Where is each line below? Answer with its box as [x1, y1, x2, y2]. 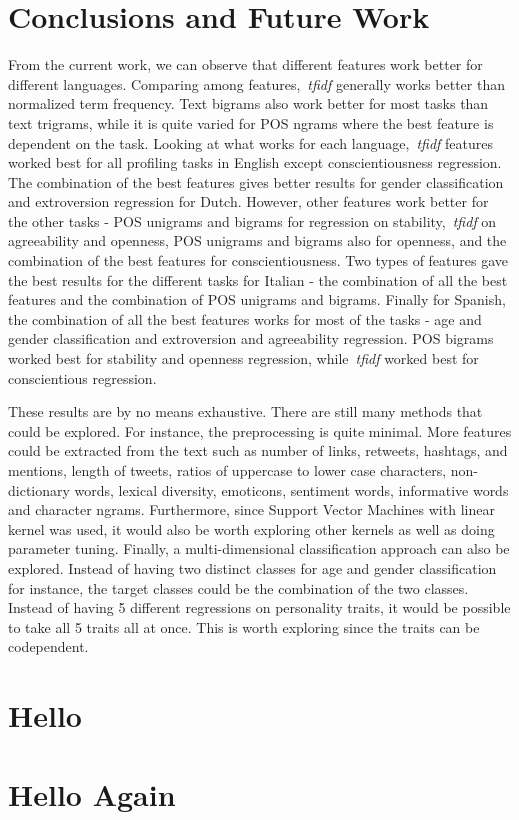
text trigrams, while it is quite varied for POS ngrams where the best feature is [8, 112, 494, 133]
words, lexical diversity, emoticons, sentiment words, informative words [74, 479, 509, 500]
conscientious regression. [8, 367, 157, 388]
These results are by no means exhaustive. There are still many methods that [8, 401, 483, 422]
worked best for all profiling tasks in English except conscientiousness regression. [8, 152, 502, 173]
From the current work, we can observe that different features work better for [8, 54, 483, 75]
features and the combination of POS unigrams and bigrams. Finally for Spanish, [8, 289, 506, 310]
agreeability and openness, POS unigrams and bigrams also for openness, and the [8, 230, 507, 251]
